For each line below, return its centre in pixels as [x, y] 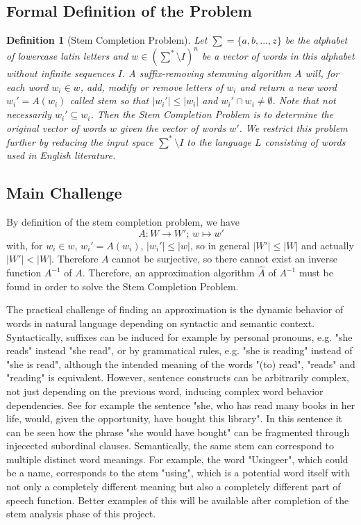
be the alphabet [316, 40]
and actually [328, 245]
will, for [322, 73]
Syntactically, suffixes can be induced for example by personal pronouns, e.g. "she [179, 336]
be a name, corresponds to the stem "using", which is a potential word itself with [178, 473]
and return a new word [288, 86]
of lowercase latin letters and [67, 56]
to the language [219, 141]
